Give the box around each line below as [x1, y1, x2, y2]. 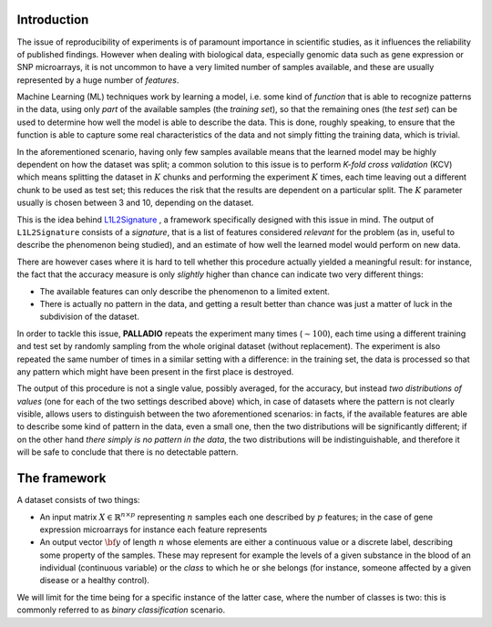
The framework [16, 470, 107, 487]
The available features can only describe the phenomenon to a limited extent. [39, 285, 330, 296]
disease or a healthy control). [39, 575, 150, 586]
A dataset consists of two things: [16, 495, 140, 506]
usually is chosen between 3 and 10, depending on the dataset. [16, 197, 254, 209]
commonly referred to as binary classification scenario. [16, 604, 226, 615]
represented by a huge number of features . [16, 74, 179, 86]
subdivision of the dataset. [39, 311, 140, 323]
